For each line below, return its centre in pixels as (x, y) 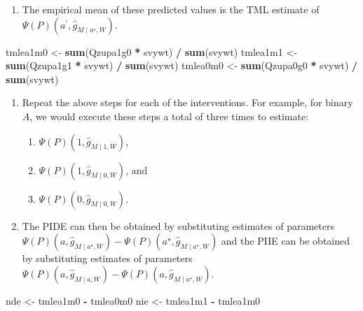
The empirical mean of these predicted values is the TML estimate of (171, 9)
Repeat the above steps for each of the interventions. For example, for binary (187, 102)
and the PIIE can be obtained (286, 241)
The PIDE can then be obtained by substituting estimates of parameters (178, 225)
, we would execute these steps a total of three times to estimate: (169, 116)
